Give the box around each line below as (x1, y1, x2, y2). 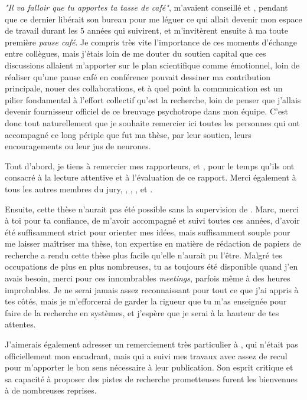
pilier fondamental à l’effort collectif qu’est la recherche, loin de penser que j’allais (5, 93, 301, 106)
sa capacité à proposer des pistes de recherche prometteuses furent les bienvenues (5, 372, 298, 385)
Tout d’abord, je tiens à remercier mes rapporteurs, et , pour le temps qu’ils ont (5, 159, 295, 172)
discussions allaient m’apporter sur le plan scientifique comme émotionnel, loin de (5, 58, 300, 71)
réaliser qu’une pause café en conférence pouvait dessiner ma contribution (5, 70, 271, 83)
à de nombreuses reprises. (5, 384, 97, 396)
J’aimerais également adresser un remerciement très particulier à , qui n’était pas (5, 338, 298, 350)
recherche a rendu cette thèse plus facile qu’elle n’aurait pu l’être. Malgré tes (5, 248, 282, 261)
